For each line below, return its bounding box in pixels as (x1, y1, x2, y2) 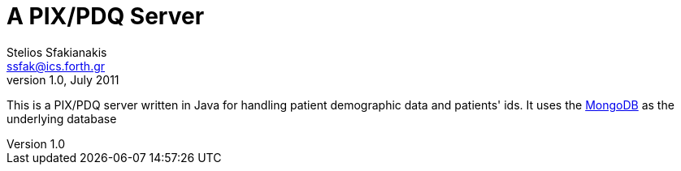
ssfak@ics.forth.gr (7, 58, 106, 73)
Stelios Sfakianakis (7, 45, 107, 59)
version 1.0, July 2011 (7, 72, 119, 87)
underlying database (7, 111, 117, 126)
